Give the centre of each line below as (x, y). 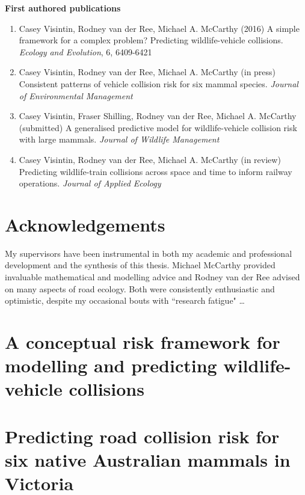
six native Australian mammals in (148, 459)
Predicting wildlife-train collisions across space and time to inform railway (156, 171)
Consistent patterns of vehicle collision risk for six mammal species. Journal (159, 83)
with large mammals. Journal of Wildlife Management (119, 139)
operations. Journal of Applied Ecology (90, 183)
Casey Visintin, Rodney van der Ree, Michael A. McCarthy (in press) (147, 72)
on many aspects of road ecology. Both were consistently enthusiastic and (140, 288)
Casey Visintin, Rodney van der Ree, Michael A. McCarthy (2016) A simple (159, 28)
